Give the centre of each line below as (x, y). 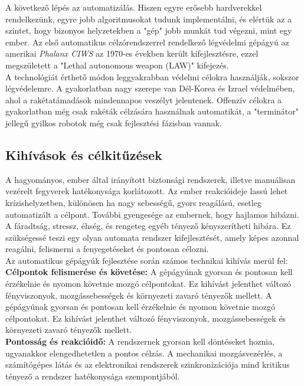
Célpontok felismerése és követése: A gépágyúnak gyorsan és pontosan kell (149, 272)
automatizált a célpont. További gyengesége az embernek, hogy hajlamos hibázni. (152, 214)
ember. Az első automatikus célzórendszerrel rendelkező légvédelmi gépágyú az (147, 42)
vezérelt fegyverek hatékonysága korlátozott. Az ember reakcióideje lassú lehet (147, 191)
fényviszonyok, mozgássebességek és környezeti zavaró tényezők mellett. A (139, 295)
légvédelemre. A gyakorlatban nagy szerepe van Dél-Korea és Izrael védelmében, (150, 88)
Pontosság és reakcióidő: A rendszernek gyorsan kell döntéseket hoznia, (140, 341)
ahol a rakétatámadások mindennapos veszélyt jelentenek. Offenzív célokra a (144, 99)
